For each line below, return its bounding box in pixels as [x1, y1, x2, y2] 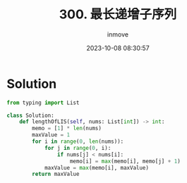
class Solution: [6, 112, 54, 119]
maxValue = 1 [32, 132, 71, 139]
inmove [107, 30, 128, 39]
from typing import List [6, 99, 80, 106]
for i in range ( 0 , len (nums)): [32, 138, 124, 145]
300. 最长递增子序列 [59, 6, 177, 23]
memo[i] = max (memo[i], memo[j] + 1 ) [69, 158, 181, 165]
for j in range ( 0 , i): [44, 144, 111, 151]
